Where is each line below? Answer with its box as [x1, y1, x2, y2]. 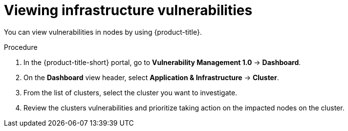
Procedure [4, 43, 38, 51]
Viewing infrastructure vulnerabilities [4, 2, 253, 19]
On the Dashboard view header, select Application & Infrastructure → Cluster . [23, 73, 279, 82]
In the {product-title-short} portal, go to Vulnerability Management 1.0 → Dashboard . [23, 58, 301, 66]
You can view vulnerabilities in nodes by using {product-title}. [4, 27, 202, 36]
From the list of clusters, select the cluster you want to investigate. [23, 88, 238, 97]
